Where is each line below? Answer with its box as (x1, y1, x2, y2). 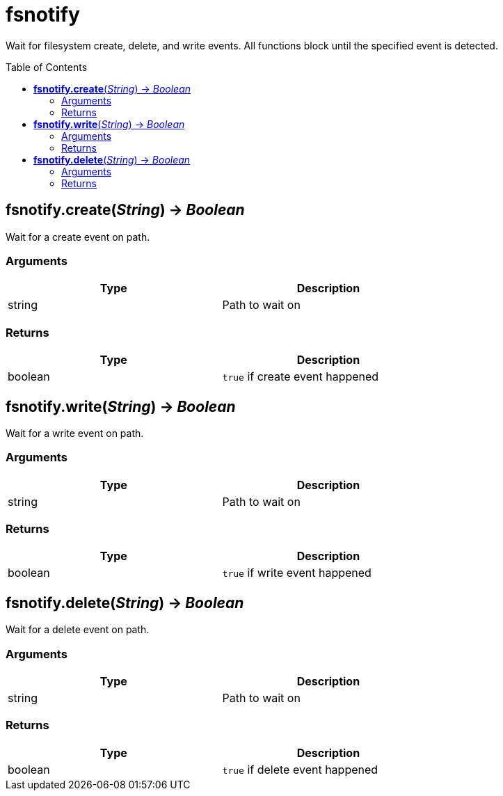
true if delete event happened (222, 762, 378, 777)
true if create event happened (222, 369, 379, 384)
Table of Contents (6, 61, 88, 73)
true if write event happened (222, 566, 372, 580)
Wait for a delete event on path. (6, 623, 150, 636)
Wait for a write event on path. (6, 427, 144, 439)
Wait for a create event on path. (6, 230, 150, 243)
